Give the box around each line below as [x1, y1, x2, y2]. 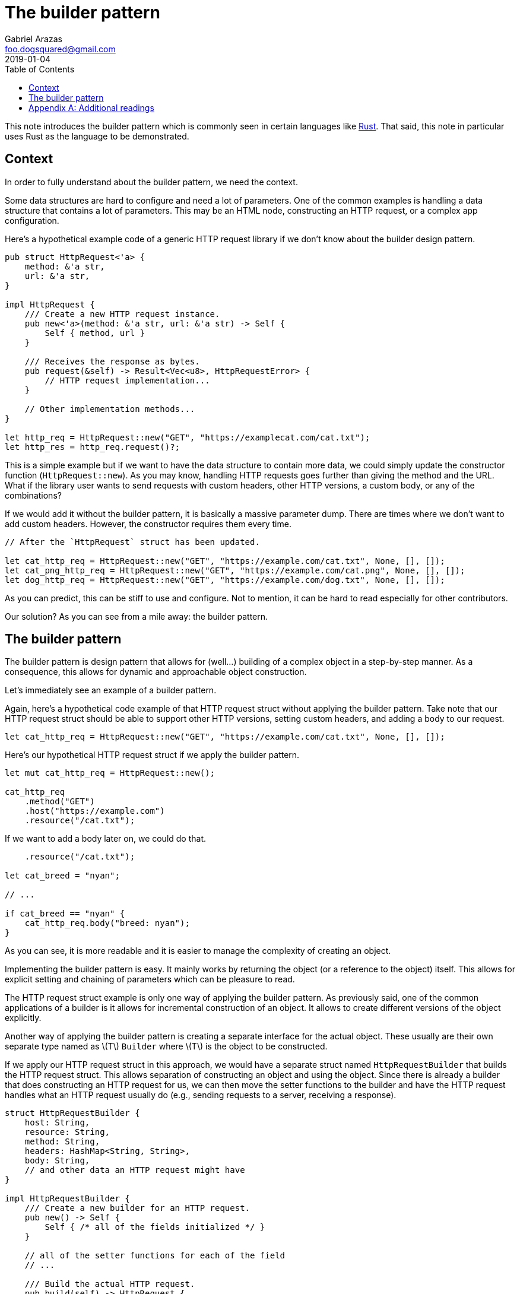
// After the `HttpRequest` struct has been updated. [5, 537, 260, 547]
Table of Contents [5, 64, 75, 74]
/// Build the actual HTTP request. [24, 1279, 195, 1289]
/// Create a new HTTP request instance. [24, 309, 220, 319]
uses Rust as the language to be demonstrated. [5, 131, 189, 141]
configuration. [5, 215, 59, 226]
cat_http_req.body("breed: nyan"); [24, 918, 190, 928]
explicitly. [5, 1013, 42, 1023]
